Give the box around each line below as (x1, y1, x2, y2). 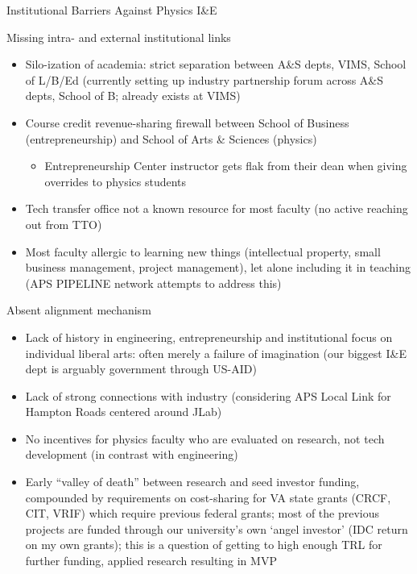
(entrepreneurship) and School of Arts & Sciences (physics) (25, 130, 317, 147)
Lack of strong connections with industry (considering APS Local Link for (25, 387, 391, 404)
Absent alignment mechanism (6, 302, 151, 318)
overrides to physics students (44, 173, 187, 189)
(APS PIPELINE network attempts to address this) (25, 274, 282, 291)
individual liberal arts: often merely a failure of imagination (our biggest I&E (25, 344, 407, 361)
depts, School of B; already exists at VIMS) (25, 87, 241, 104)
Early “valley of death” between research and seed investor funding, (25, 473, 360, 490)
